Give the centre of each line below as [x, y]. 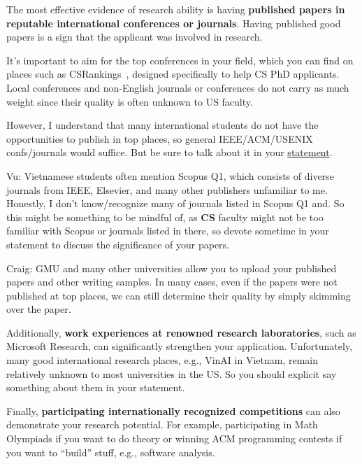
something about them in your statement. [96, 387]
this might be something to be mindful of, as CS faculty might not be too [165, 217]
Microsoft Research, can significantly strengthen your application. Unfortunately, [180, 346]
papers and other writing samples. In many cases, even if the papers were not [172, 282]
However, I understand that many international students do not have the [162, 125]
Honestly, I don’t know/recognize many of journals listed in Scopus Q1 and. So [175, 203]
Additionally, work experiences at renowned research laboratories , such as [181, 332]
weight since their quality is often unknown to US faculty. [130, 101]
